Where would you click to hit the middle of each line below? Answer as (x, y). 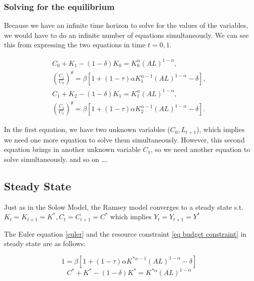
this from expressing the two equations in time (75, 45)
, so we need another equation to (201, 149)
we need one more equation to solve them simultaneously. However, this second (125, 139)
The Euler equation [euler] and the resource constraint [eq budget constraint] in (125, 233)
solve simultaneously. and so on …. (56, 159)
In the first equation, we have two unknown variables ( (87, 129)
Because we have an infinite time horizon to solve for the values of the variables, (126, 25)
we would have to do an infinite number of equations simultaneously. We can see (127, 35)
